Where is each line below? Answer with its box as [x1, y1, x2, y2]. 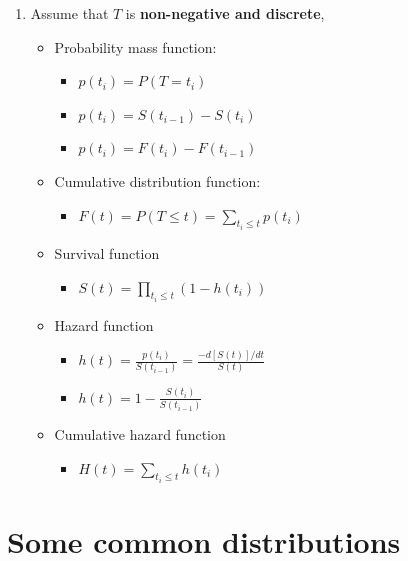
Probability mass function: [54, 36, 217, 57]
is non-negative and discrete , [125, 3, 325, 23]
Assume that [30, 3, 109, 23]
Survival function [54, 243, 160, 263]
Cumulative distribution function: [54, 170, 261, 191]
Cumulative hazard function [54, 423, 226, 444]
